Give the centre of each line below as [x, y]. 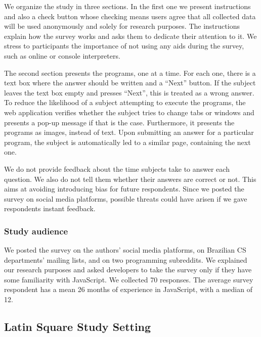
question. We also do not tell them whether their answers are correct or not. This [130, 179]
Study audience [36, 231]
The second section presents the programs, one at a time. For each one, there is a [130, 73]
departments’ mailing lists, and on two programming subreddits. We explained [126, 259]
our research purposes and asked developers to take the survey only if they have [128, 270]
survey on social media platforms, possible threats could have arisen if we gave [126, 198]
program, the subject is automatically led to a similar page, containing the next [127, 142]
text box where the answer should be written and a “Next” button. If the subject [130, 83]
